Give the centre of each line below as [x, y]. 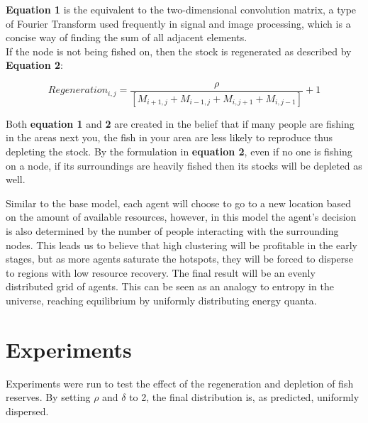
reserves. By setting [48, 397]
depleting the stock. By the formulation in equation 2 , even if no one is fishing [179, 152]
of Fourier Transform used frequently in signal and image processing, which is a [178, 23]
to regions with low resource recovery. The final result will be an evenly [161, 272]
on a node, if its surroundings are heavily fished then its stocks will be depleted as [184, 165]
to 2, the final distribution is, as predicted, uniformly [244, 397]
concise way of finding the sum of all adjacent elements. [127, 37]
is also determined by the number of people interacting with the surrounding [172, 231]
